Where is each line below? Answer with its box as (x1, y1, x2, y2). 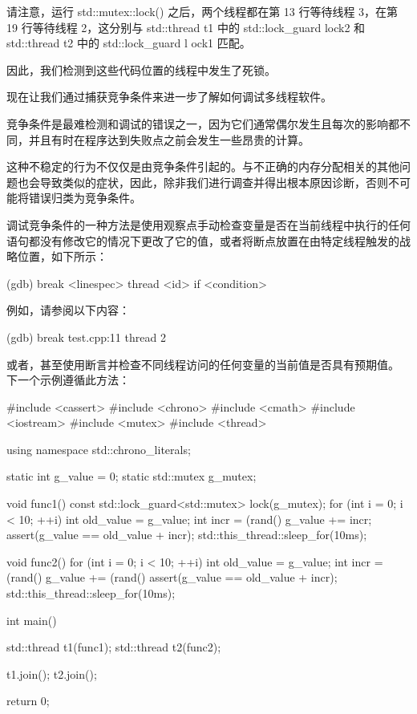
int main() (6, 611, 57, 628)
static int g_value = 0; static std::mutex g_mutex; (6, 468, 257, 485)
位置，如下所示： (17, 248, 107, 265)
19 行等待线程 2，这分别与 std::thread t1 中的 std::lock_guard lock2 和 (6, 18, 366, 35)
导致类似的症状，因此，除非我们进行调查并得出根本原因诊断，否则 (39, 173, 388, 190)
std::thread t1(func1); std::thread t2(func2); (6, 639, 221, 655)
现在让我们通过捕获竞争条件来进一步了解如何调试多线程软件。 (6, 88, 332, 105)
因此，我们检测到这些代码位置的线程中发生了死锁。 (6, 61, 276, 78)
